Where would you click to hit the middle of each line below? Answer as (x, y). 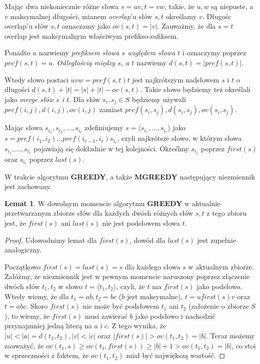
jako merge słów (29, 99)
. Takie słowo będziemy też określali (195, 89)
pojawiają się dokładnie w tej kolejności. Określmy (111, 148)
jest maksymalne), (155, 296)
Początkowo (23, 266)
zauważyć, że (24, 345)
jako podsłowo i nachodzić (175, 315)
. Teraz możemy (230, 335)
